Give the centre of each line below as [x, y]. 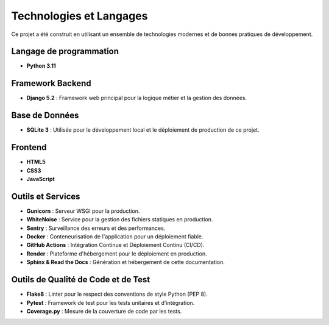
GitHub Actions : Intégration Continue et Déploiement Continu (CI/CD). [115, 245]
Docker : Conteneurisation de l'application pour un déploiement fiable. [115, 237]
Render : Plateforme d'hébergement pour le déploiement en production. [117, 254]
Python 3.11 [41, 66]
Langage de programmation [65, 52]
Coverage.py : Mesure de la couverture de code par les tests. [104, 311]
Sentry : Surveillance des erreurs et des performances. [96, 228]
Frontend [29, 147]
